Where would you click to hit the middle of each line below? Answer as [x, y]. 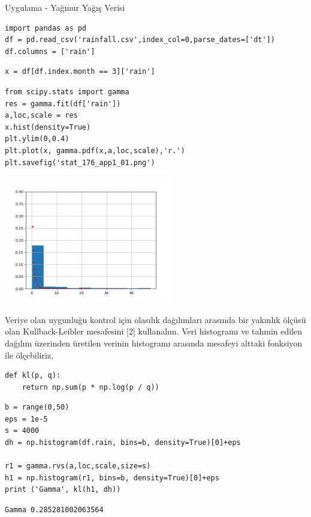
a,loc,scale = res [41, 116]
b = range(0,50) [37, 407]
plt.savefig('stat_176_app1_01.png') [80, 162]
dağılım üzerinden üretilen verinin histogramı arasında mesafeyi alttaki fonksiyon [154, 343]
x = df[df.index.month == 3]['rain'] [80, 72]
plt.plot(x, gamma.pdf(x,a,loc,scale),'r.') [95, 150]
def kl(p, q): [33, 376]
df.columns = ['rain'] [50, 51]
